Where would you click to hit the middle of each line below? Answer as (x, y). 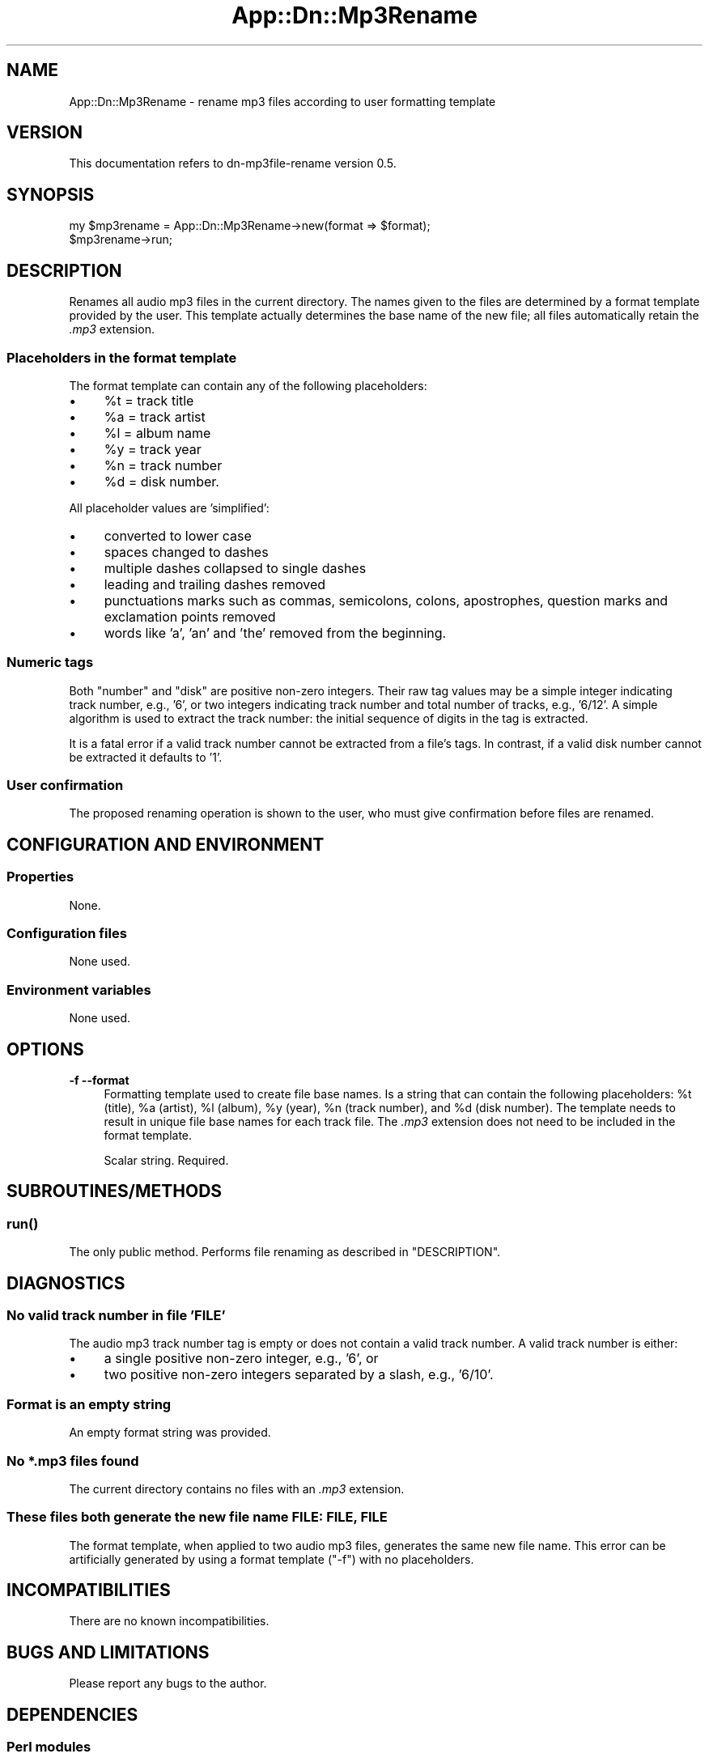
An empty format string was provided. (170, 1433)
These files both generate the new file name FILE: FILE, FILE (197, 1517)
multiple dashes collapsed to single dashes (235, 568)
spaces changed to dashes (186, 552)
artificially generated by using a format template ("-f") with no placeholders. (272, 1559)
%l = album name (157, 433)
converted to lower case (178, 535)
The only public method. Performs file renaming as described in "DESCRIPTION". (285, 1252)
